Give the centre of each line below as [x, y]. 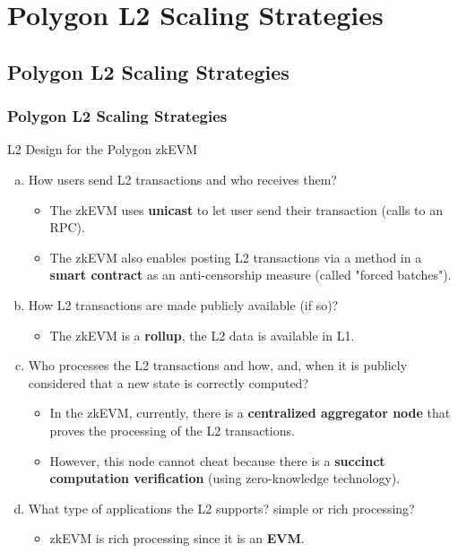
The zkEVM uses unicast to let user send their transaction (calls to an [246, 209]
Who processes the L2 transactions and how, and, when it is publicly [218, 365]
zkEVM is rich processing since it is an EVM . [177, 538]
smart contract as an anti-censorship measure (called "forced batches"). [251, 275]
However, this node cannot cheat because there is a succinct [217, 460]
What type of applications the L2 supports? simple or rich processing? [221, 508]
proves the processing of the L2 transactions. [172, 430]
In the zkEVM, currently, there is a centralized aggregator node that [250, 413]
